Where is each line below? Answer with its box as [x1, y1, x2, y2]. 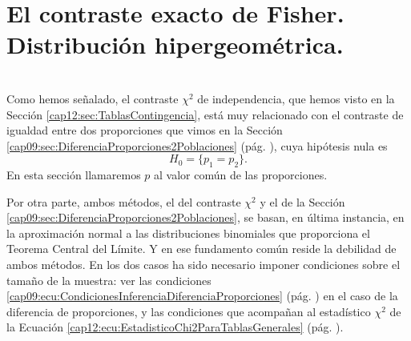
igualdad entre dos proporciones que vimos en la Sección [6, 122, 283, 138]
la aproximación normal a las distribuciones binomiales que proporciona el [6, 224, 370, 241]
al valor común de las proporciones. [154, 166, 328, 183]
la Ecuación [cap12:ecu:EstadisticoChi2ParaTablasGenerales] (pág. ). [6, 319, 344, 335]
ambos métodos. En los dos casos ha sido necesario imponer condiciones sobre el [6, 256, 401, 273]
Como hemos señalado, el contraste [6, 90, 179, 106]
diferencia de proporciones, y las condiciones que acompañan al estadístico [6, 303, 371, 319]
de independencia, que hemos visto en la [197, 90, 395, 106]
